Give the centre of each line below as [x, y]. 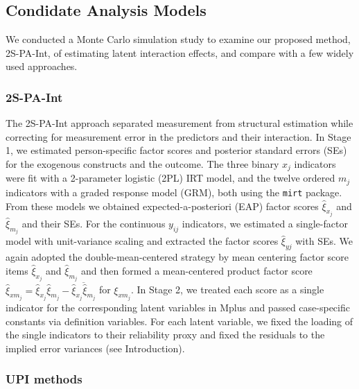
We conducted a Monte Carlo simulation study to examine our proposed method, [178, 39]
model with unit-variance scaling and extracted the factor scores [142, 241]
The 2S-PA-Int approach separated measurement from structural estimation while [179, 123]
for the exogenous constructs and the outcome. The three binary [142, 163]
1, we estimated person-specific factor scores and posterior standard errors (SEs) [176, 150]
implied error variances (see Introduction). [95, 348]
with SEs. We [324, 241]
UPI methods [44, 379]
